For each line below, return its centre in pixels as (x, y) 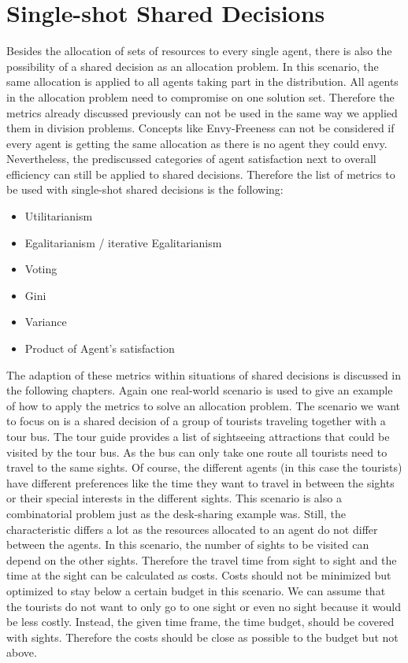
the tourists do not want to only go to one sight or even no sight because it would (204, 606)
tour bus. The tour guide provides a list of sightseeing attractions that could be (198, 436)
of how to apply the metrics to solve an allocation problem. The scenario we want (204, 405)
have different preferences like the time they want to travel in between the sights (200, 482)
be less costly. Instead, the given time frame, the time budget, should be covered (200, 622)
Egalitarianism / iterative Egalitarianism (123, 242)
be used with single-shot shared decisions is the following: (145, 189)
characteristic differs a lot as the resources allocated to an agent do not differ (192, 529)
